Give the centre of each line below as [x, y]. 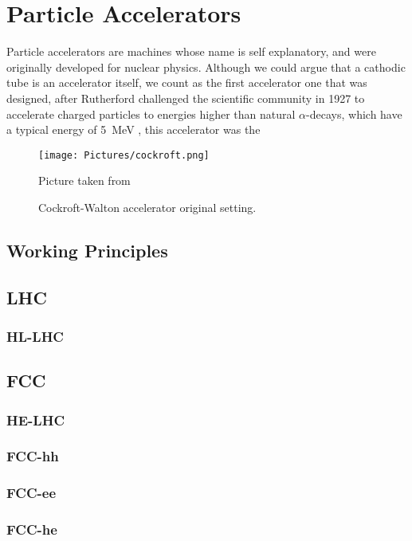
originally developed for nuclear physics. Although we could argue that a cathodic [206, 67]
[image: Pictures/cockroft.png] [124, 155]
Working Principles [87, 250]
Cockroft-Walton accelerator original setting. [147, 207]
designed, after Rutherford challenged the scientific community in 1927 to [186, 98]
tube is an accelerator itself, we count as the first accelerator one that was [187, 82]
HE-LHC [35, 419]
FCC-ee [31, 493]
